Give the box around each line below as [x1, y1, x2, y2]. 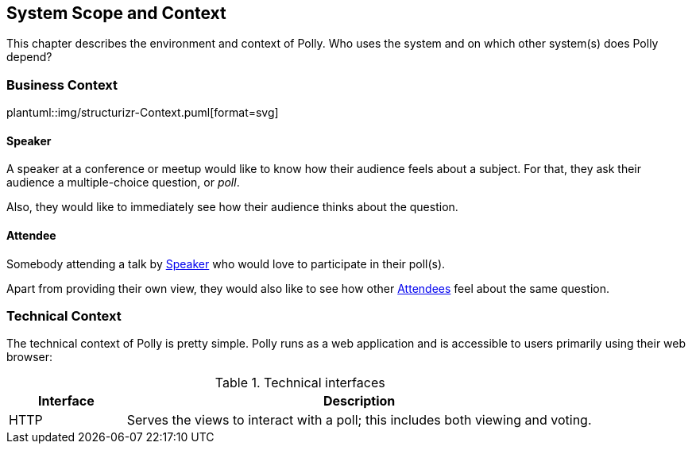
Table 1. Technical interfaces [215, 375, 385, 391]
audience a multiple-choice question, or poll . [6, 175, 240, 190]
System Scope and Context [6, 3, 226, 23]
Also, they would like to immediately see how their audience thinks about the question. [6, 200, 458, 214]
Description [323, 393, 396, 410]
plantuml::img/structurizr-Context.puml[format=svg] [6, 106, 279, 120]
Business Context [6, 76, 118, 93]
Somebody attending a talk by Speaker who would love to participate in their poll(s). [6, 256, 446, 271]
